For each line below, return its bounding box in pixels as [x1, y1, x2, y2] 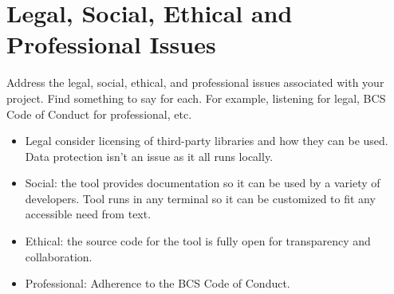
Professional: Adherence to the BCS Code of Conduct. [25, 275, 290, 292]
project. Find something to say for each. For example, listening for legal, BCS [6, 89, 386, 106]
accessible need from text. [25, 206, 152, 222]
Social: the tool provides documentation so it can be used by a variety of [25, 174, 380, 191]
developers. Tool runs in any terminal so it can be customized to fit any [25, 190, 376, 206]
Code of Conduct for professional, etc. [6, 105, 192, 122]
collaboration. [25, 248, 93, 265]
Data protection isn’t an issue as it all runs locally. [25, 147, 274, 164]
